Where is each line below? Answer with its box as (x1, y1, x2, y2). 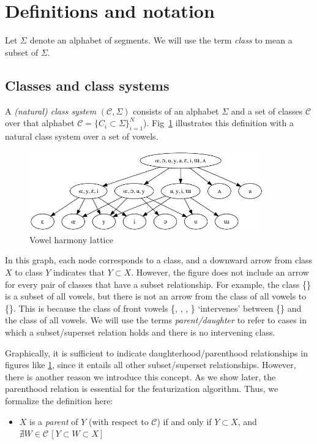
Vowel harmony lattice (29, 233, 113, 246)
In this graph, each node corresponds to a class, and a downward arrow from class (5, 254, 313, 266)
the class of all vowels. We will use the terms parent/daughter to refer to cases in (5, 314, 307, 326)
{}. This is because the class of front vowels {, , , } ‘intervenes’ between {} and (5, 301, 302, 314)
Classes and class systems (5, 75, 170, 94)
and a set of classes (231, 104, 303, 117)
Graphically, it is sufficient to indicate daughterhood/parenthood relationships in (5, 346, 308, 359)
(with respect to (88, 415, 149, 427)
